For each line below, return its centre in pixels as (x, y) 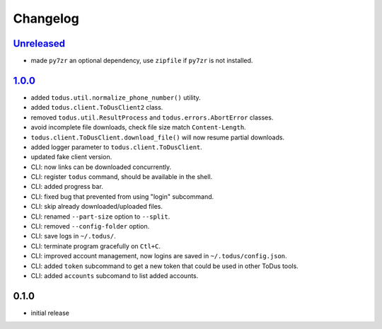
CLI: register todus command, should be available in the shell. (122, 177)
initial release (50, 313)
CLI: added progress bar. (67, 187)
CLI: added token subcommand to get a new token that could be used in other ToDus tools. (164, 266)
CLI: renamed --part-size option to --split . (100, 217)
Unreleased (39, 44)
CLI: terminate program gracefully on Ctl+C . (96, 246)
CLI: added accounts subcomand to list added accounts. (115, 276)
